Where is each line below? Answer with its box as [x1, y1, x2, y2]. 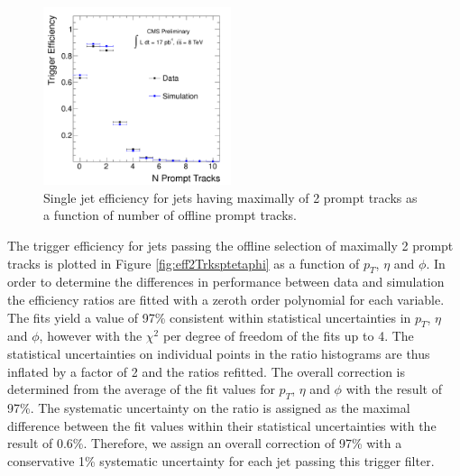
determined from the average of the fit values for [7, 380, 275, 398]
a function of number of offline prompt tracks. [43, 206, 297, 224]
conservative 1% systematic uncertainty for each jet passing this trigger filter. [7, 451, 435, 470]
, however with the [39, 326, 143, 345]
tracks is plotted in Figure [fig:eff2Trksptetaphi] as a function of [7, 253, 360, 272]
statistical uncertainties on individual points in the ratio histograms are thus [7, 343, 430, 362]
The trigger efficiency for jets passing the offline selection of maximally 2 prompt [7, 235, 454, 254]
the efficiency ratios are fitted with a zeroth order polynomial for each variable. [7, 289, 445, 308]
